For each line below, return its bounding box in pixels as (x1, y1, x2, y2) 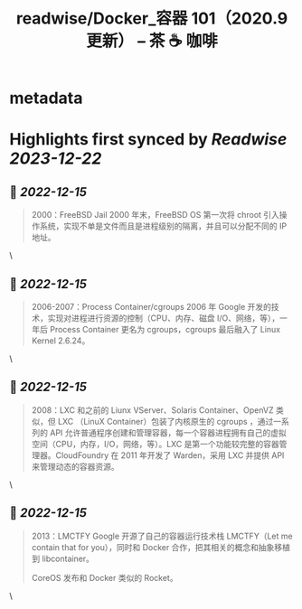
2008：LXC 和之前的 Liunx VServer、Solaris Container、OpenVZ (31, 404, 274, 416)
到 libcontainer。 (31, 553, 95, 564)
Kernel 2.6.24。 (31, 335, 90, 346)
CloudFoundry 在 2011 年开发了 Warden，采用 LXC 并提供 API (55, 449, 285, 461)
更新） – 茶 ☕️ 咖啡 (85, 31, 219, 52)
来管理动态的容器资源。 (31, 461, 119, 472)
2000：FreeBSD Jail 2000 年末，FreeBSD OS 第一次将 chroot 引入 (31, 210, 280, 220)
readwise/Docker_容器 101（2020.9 (15, 8, 288, 29)
